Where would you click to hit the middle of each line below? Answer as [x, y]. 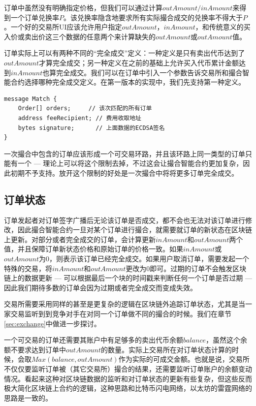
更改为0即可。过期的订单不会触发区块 [186, 268]
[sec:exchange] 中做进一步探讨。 [52, 323]
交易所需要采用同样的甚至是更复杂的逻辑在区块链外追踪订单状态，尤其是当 [125, 304]
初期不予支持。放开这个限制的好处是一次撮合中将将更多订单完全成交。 [124, 172]
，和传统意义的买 [223, 27]
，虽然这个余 [227, 340]
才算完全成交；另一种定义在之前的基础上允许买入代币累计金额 [139, 62]
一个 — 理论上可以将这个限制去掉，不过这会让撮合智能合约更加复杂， [130, 163]
